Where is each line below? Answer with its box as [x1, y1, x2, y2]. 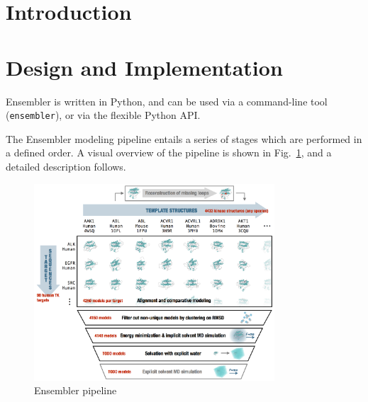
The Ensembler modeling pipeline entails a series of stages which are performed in [6, 131, 362, 146]
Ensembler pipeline [34, 383, 117, 398]
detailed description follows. [6, 159, 126, 173]
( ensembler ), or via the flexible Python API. [6, 108, 201, 122]
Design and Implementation [6, 52, 283, 81]
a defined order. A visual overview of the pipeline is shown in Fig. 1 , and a [6, 145, 332, 160]
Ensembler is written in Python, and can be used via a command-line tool [6, 93, 328, 108]
